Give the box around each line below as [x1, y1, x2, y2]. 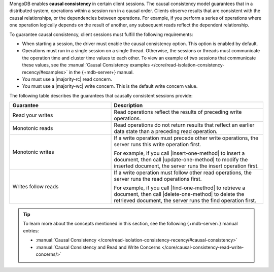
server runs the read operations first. [114, 176, 202, 183]
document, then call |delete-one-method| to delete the [114, 191, 245, 198]
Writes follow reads [12, 183, 59, 190]
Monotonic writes [12, 149, 54, 156]
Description [114, 102, 143, 109]
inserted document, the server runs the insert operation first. [114, 162, 259, 169]
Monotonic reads [12, 125, 53, 132]
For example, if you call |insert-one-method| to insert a [114, 150, 245, 157]
